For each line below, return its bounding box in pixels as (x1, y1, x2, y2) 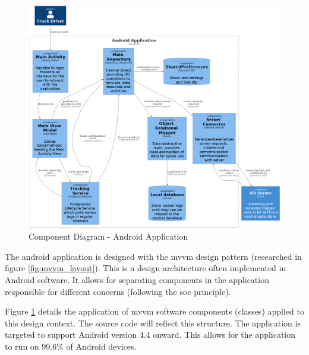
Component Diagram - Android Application (29, 230, 188, 243)
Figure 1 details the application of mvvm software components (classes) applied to (5, 305, 304, 318)
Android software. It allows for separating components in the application (5, 273, 269, 285)
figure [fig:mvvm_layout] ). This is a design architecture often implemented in (5, 262, 286, 274)
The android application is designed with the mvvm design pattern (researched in (5, 250, 302, 262)
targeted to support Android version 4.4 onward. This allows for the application (5, 328, 296, 341)
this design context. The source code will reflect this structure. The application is (5, 316, 301, 329)
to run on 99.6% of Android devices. (5, 340, 137, 352)
